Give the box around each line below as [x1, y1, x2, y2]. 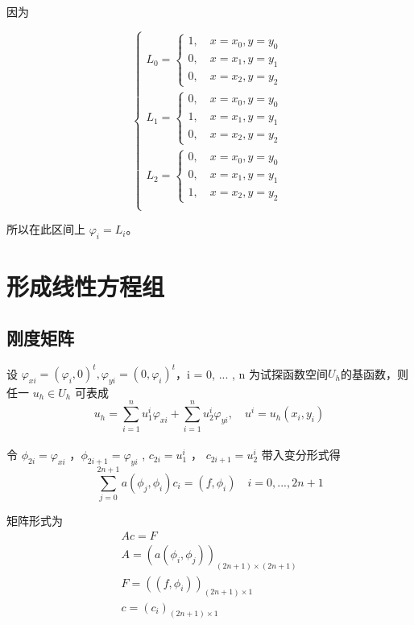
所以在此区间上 [6, 221, 85, 238]
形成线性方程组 [6, 270, 165, 303]
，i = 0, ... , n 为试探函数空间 [176, 365, 329, 382]
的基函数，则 [341, 365, 409, 382]
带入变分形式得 [261, 446, 341, 463]
